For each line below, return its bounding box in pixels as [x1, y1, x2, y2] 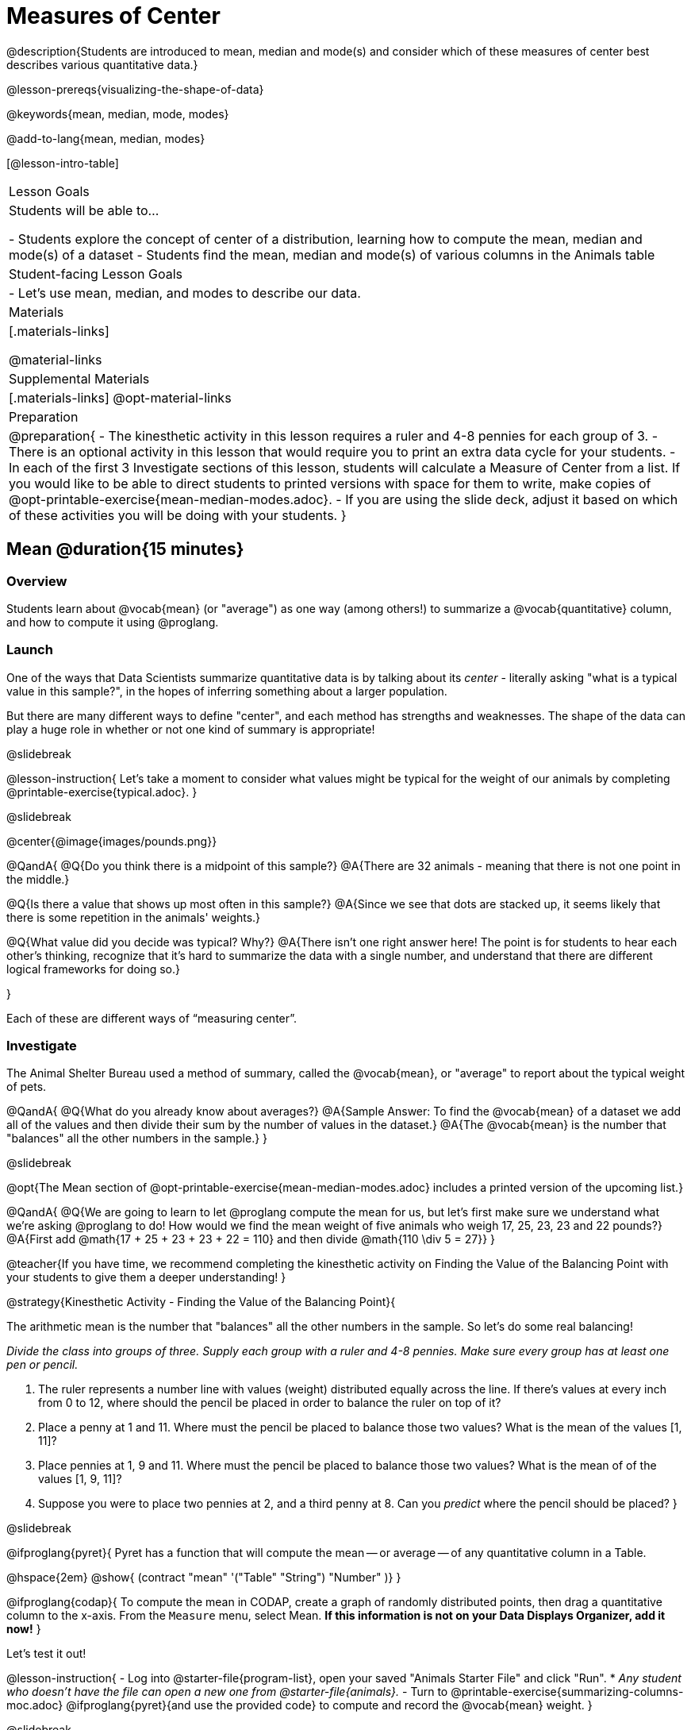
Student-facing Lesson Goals [9, 265, 183, 282]
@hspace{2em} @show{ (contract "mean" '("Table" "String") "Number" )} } [6, 1570, 401, 1585]
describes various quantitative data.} [6, 57, 198, 71]
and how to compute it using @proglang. [6, 615, 219, 629]
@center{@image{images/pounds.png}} [6, 834, 217, 848]
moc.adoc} [6, 1698, 63, 1713]
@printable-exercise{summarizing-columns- [451, 1685, 684, 1699]
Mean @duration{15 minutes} [6, 539, 244, 560]
